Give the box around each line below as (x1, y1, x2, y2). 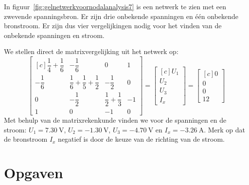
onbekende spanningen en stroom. (4, 30, 105, 40)
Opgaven (4, 163, 63, 183)
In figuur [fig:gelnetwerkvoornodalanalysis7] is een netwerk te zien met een (4, 1, 226, 11)
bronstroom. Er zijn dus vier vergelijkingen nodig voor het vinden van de (4, 20, 222, 31)
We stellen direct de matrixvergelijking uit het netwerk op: (4, 46, 178, 56)
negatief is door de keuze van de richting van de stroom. (58, 134, 225, 144)
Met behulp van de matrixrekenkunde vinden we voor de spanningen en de (4, 115, 227, 125)
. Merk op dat (204, 124, 245, 134)
